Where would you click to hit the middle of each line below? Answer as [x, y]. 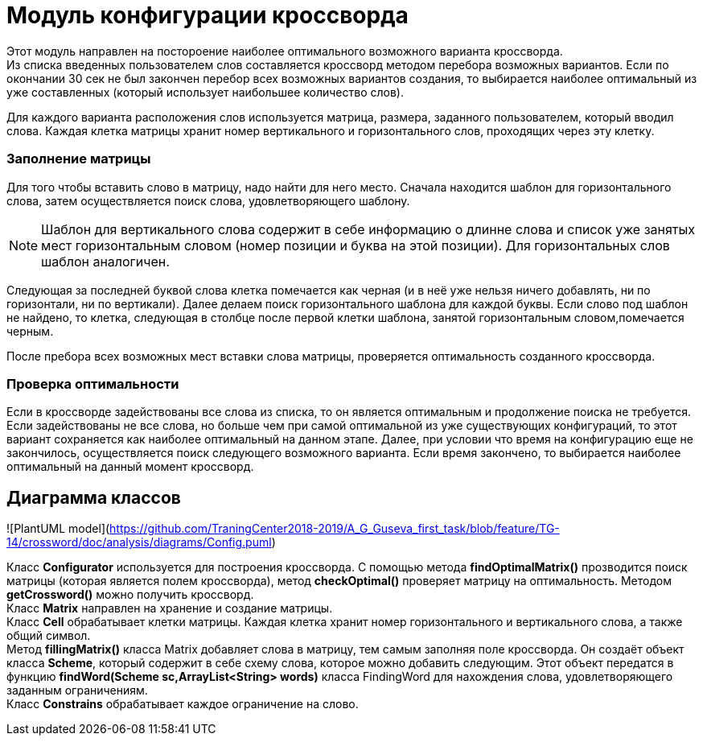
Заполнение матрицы [79, 159]
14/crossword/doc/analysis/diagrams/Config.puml [139, 542]
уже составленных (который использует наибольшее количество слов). [205, 92]
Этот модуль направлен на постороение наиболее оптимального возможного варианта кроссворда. [285, 51]
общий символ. [49, 636]
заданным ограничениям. [77, 690]
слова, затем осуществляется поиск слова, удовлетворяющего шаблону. [208, 200]
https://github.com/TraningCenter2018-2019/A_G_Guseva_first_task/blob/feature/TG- [335, 529]
